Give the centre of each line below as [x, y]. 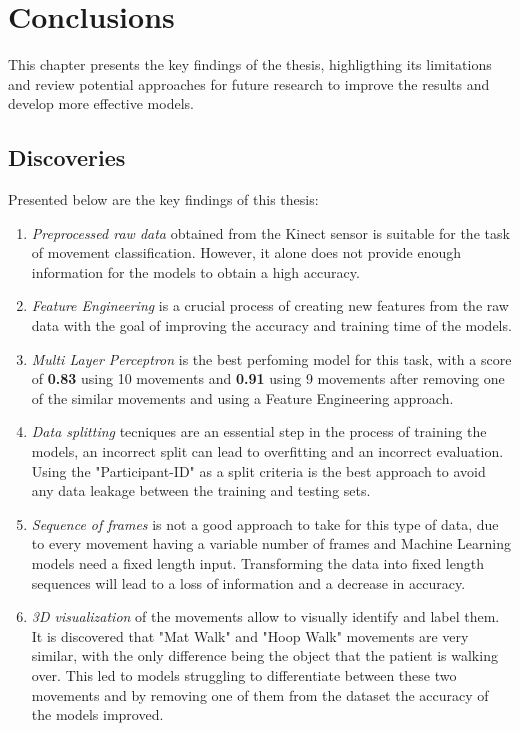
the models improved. [97, 714]
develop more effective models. [101, 103]
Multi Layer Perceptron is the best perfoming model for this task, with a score [271, 358]
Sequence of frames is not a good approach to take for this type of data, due [265, 523]
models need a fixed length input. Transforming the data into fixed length [257, 563]
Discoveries [67, 157]
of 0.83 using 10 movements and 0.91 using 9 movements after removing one [268, 378]
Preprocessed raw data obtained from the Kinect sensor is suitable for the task [270, 232]
